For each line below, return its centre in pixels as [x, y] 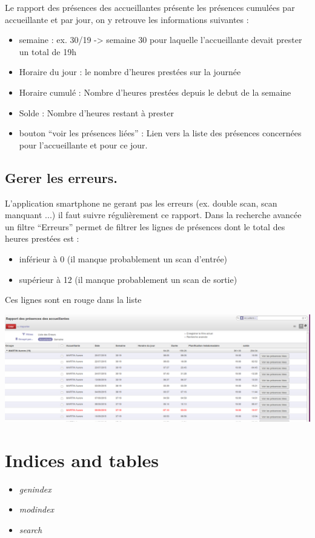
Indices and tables [82, 460]
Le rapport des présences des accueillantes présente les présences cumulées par [150, 7]
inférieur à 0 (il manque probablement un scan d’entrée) [123, 258]
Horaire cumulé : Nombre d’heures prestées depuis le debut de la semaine [155, 92]
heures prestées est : [42, 238]
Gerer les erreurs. [61, 177]
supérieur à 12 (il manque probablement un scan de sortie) [128, 279]
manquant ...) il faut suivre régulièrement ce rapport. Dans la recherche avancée [153, 215]
